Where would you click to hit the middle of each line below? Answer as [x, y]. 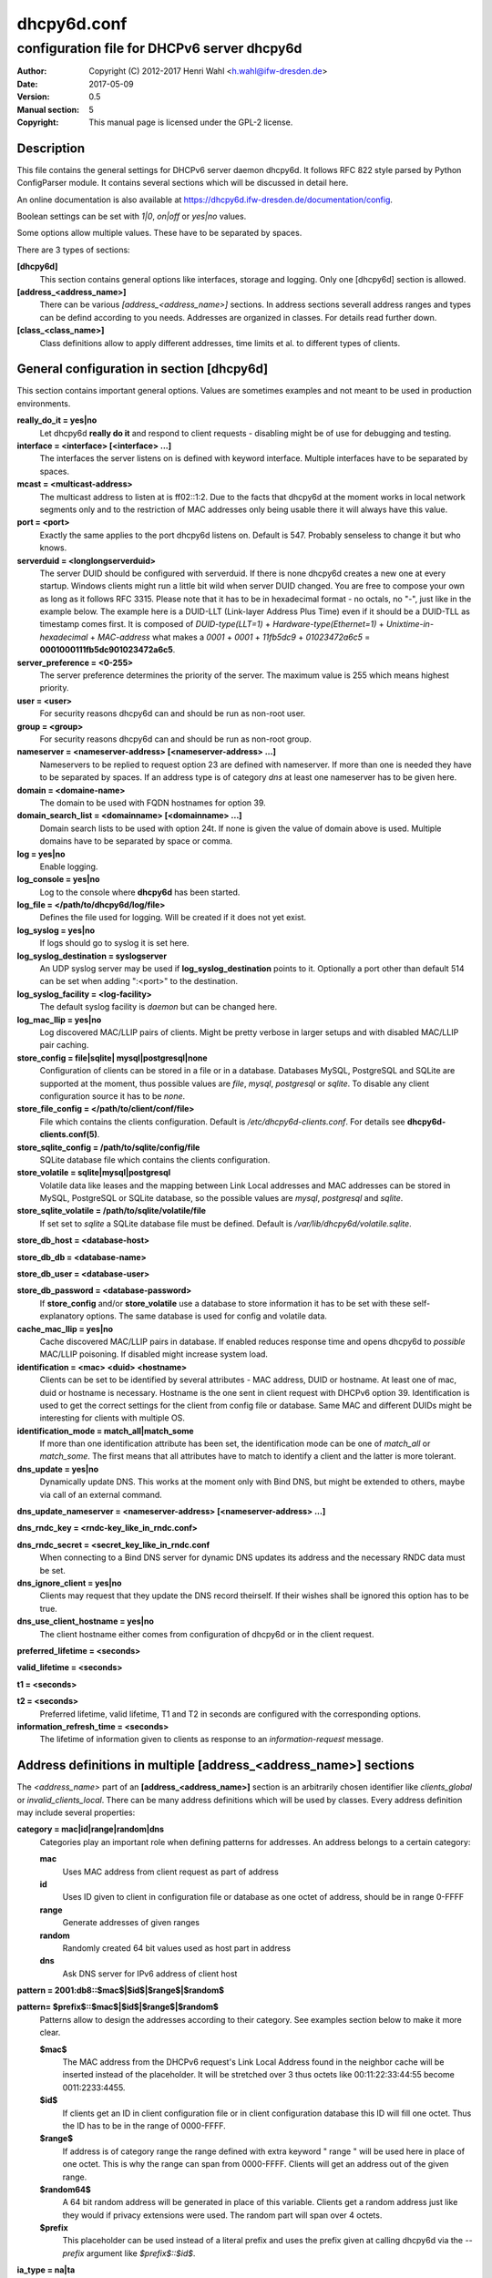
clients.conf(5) [68, 1134]
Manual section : [48, 109]
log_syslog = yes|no [56, 930]
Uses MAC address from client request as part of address [171, 1872]
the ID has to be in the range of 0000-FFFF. [144, 2125]
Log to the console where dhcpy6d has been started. [140, 892]
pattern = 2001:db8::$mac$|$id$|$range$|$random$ [121, 1990]
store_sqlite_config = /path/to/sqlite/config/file [108, 1147]
